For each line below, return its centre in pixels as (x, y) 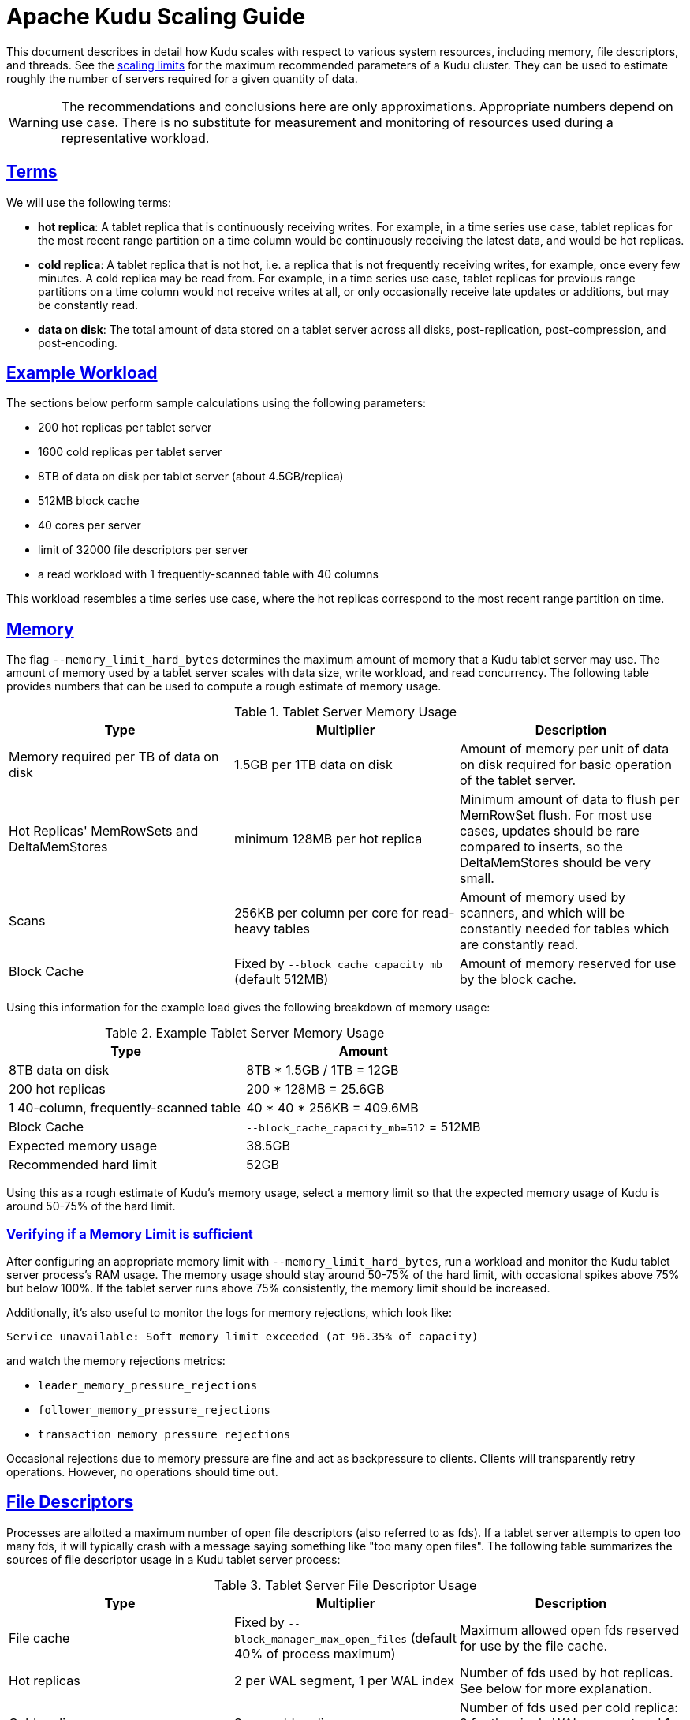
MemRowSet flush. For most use (556, 815)
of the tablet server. (518, 781)
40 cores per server (90, 525)
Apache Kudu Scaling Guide (156, 17)
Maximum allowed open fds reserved (569, 1630)
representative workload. (135, 138)
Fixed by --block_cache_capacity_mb (338, 964)
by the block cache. (518, 980)
